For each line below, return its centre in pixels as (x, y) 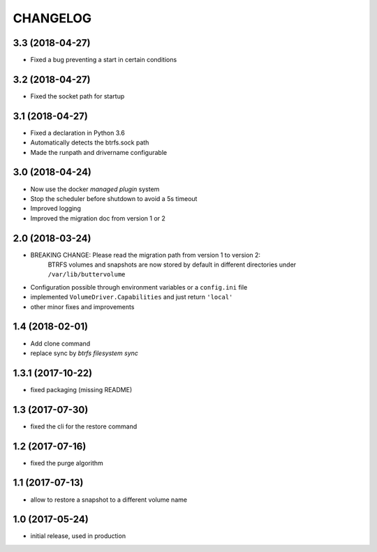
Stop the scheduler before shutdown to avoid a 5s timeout (114, 198)
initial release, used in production (78, 536)
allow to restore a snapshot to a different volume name (109, 500)
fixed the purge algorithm (67, 463)
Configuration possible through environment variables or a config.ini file (139, 287)
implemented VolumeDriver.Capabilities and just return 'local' (132, 297)
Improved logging (56, 209)
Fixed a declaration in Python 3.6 (77, 133)
